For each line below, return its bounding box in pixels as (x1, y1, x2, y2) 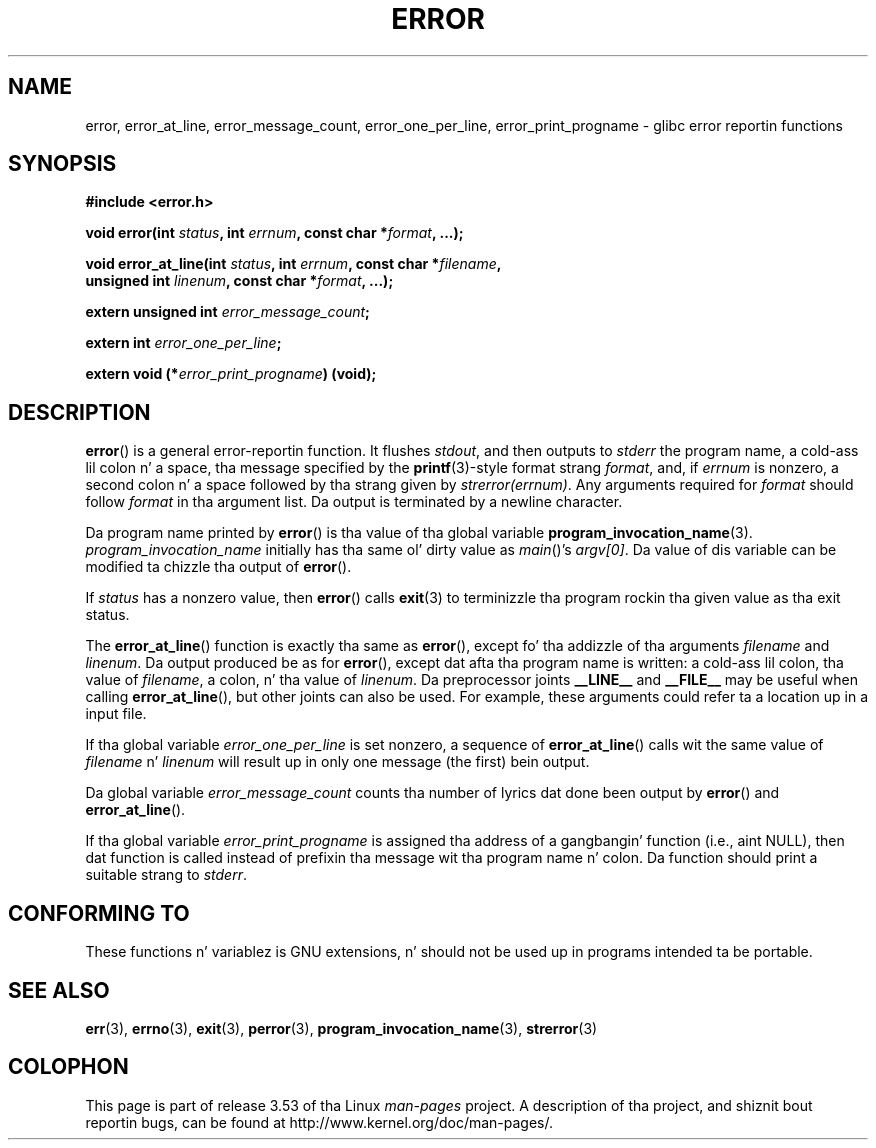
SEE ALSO (8, 977, 110, 1003)
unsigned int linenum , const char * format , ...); (85, 272, 394, 290)
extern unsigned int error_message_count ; (85, 303, 370, 321)
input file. (85, 705, 147, 723)
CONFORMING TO (8, 900, 190, 926)
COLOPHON (8, 1054, 129, 1080)
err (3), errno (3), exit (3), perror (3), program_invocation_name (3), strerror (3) (85, 1019, 598, 1037)
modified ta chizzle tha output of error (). (85, 558, 352, 576)
